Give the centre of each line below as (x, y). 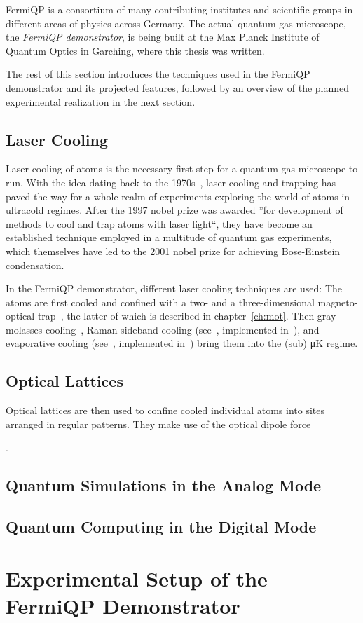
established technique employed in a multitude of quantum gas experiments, (169, 237)
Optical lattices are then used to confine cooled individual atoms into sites (165, 410)
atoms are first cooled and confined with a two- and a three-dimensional (160, 302)
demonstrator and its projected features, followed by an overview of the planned (178, 87)
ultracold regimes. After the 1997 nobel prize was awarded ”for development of (174, 210)
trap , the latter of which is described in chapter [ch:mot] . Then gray (187, 316)
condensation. (35, 265)
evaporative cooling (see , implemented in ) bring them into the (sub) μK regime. (182, 343)
